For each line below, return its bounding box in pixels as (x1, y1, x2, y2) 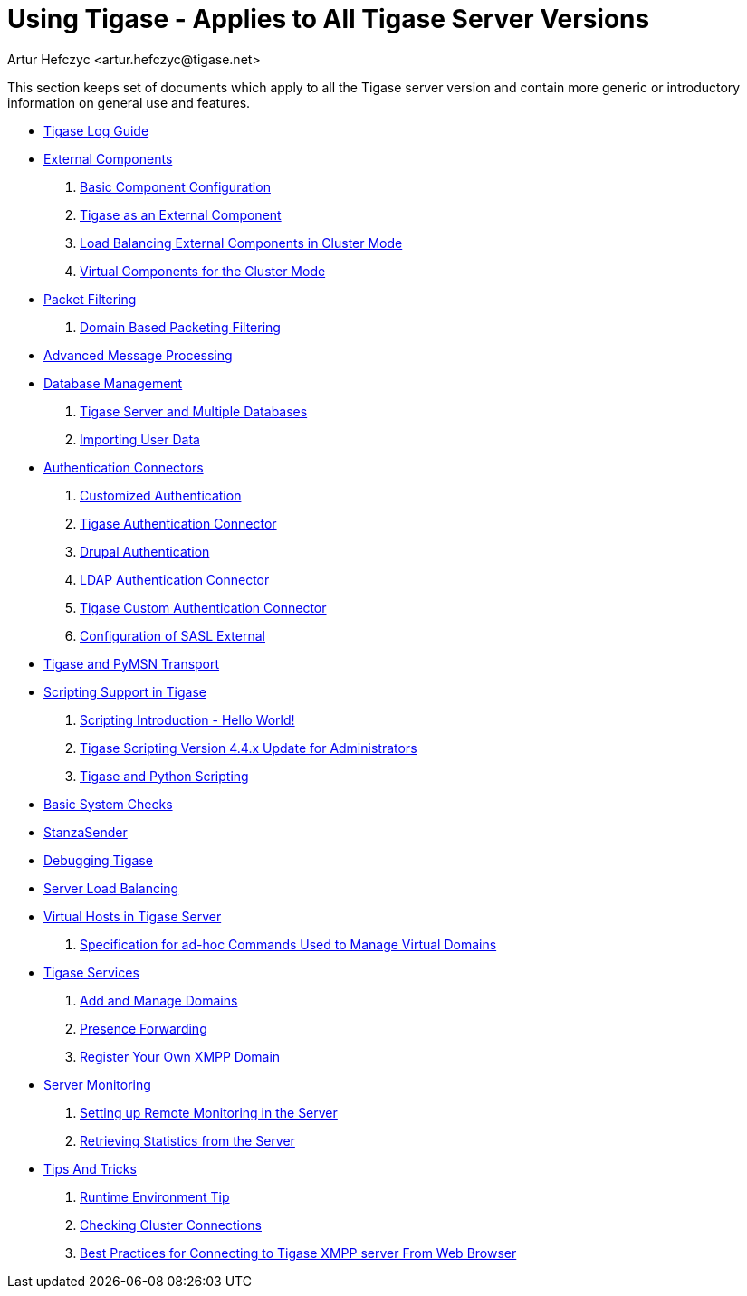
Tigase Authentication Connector (80, 515, 277, 531)
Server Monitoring (43, 1076, 151, 1092)
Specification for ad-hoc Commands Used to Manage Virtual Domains (80, 936, 497, 952)
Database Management (43, 375, 183, 391)
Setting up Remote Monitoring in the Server (80, 1104, 338, 1120)
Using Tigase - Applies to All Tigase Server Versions (7, 4, 650, 34)
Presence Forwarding (80, 1020, 207, 1036)
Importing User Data (80, 431, 200, 447)
